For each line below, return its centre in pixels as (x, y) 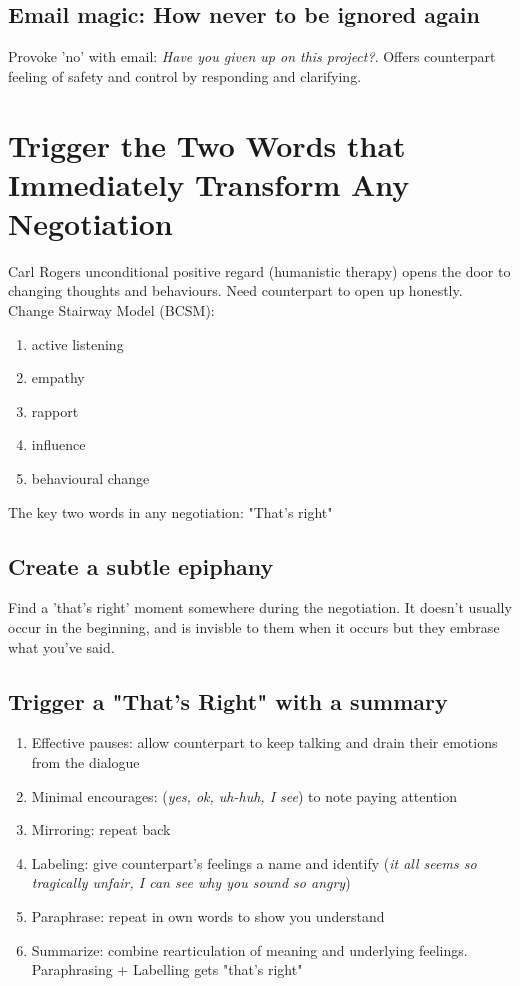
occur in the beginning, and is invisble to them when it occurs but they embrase (254, 627)
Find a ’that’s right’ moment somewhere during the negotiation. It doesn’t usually (260, 607)
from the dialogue (85, 762)
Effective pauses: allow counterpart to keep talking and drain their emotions (264, 742)
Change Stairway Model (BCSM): (111, 310)
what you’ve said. (61, 646)
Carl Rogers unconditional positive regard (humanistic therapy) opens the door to (259, 270)
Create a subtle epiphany (141, 565)
